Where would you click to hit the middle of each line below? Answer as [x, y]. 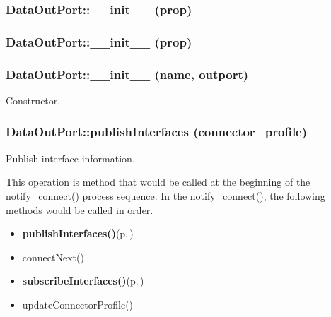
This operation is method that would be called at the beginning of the [158, 182]
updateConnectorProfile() [78, 304]
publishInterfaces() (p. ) [78, 233]
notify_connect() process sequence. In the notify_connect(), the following [165, 195]
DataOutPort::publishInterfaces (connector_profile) [157, 132]
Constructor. [33, 100]
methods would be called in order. [80, 209]
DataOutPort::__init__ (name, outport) [127, 74]
